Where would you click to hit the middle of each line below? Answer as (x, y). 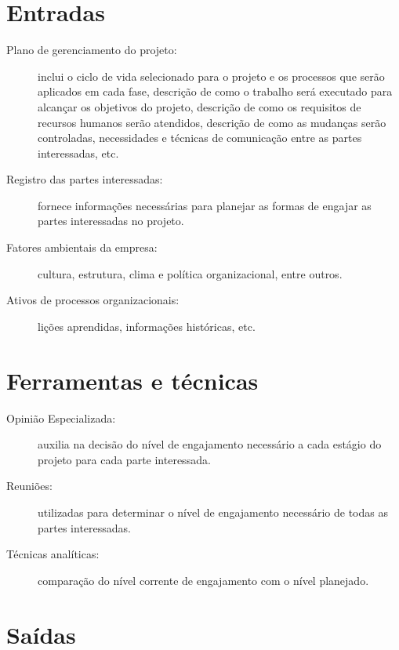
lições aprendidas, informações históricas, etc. (147, 326)
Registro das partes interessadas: (85, 179)
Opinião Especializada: (61, 418)
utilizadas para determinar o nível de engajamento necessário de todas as (213, 512)
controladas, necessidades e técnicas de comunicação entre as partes (200, 138)
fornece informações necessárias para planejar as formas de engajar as (205, 205)
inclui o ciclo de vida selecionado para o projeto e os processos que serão (211, 76)
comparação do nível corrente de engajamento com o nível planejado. (203, 580)
